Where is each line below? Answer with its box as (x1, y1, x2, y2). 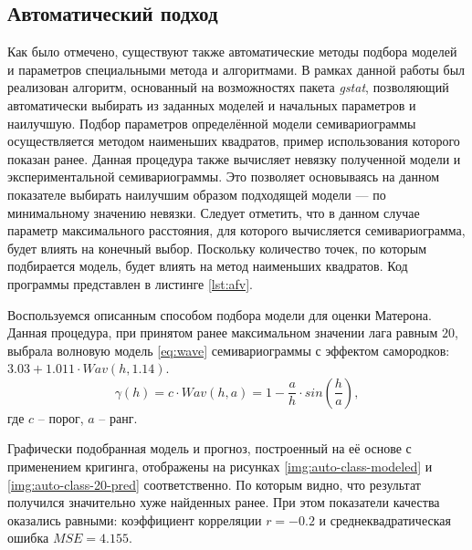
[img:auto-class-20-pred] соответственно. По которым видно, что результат (7, 474, 421, 493)
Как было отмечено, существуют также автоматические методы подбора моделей (7, 42, 457, 61)
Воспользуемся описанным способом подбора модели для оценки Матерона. (7, 305, 432, 324)
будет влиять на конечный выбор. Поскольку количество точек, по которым (7, 238, 427, 257)
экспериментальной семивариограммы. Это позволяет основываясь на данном (7, 167, 440, 186)
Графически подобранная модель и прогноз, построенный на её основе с (7, 439, 412, 458)
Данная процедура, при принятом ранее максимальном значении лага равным (7, 323, 438, 342)
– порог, (37, 408, 84, 427)
